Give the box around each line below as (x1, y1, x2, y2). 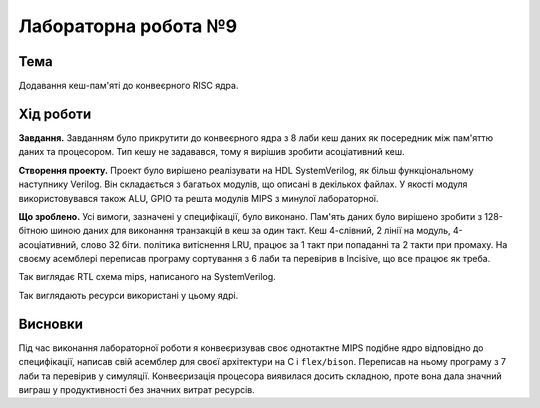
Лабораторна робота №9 (18, 15, 238, 37)
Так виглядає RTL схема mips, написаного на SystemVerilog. (18, 271, 277, 283)
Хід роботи (18, 105, 92, 122)
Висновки (18, 315, 84, 332)
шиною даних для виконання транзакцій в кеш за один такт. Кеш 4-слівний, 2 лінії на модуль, (50, 225, 451, 237)
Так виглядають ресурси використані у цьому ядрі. (18, 289, 239, 301)
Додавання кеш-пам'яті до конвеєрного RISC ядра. (18, 80, 239, 92)
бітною (18, 225, 49, 237)
